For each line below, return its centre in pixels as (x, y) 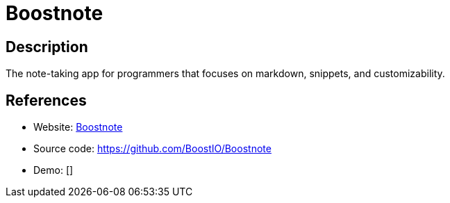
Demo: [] (53, 170)
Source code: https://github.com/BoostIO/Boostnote (152, 149)
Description (47, 47)
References (46, 100)
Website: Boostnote (78, 127)
